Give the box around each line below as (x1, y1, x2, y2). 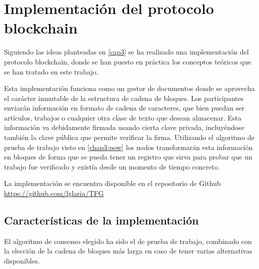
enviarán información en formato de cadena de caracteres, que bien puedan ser (4, 102, 244, 113)
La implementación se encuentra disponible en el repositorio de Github (4, 178, 221, 188)
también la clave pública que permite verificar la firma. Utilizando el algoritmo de (4, 132, 254, 142)
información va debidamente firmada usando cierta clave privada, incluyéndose (4, 122, 244, 132)
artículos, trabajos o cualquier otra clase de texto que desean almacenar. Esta (4, 112, 241, 122)
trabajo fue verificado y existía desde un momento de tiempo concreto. (4, 161, 220, 171)
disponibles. (4, 255, 40, 266)
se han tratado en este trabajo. (4, 66, 98, 76)
